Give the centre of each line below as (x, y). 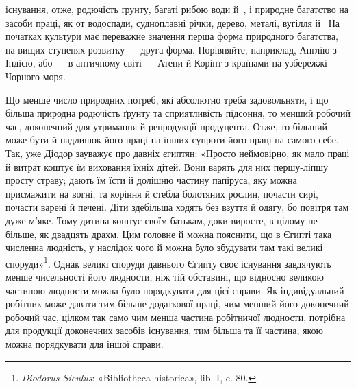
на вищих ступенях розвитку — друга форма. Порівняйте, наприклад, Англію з (171, 49)
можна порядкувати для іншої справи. (85, 343)
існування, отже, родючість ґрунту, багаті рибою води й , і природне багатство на (177, 9)
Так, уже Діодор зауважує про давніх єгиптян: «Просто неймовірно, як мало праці (178, 153)
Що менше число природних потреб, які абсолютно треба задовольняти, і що (167, 99)
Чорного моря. (36, 76)
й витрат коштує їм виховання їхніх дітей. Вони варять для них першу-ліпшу (167, 166)
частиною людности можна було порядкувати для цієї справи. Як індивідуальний (175, 290)
